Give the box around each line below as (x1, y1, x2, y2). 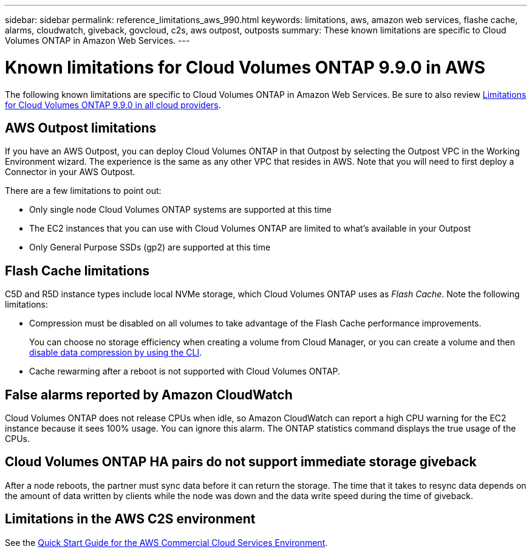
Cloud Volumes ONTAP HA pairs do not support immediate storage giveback (5, 454, 477, 470)
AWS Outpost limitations (5, 120, 157, 136)
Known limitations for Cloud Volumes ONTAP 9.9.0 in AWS (5, 57, 486, 78)
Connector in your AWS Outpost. (5, 167, 135, 178)
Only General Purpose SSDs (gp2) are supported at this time (29, 242, 271, 253)
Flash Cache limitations (5, 263, 149, 278)
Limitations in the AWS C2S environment (5, 511, 256, 527)
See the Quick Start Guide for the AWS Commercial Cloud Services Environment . (5, 537, 328, 548)
